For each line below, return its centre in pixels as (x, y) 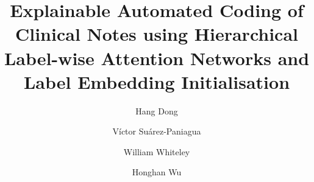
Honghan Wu (157, 172)
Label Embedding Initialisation (157, 81)
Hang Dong (157, 110)
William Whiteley (157, 151)
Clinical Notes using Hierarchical (157, 34)
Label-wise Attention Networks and (157, 58)
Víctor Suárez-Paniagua (157, 131)
